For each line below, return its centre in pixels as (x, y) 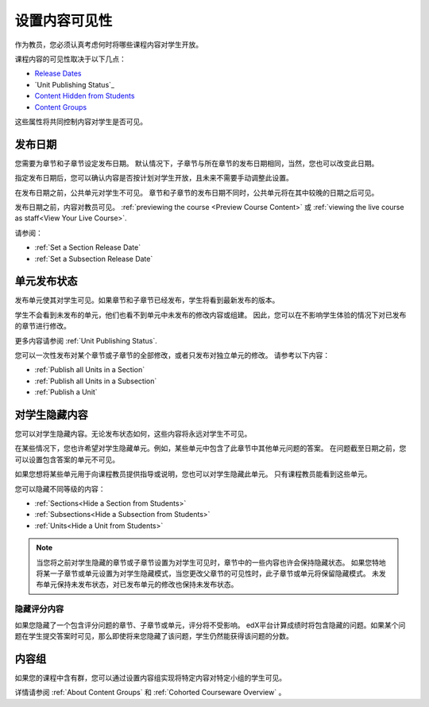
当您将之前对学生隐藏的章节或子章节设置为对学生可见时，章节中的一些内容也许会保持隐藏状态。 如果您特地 (211, 562)
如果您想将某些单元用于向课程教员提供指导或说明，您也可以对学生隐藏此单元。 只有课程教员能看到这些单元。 (193, 474)
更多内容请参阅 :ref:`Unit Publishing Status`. (86, 340)
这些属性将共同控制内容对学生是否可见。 (81, 121)
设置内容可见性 (64, 21)
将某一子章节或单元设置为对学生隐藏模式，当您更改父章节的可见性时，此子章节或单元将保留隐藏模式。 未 (207, 573)
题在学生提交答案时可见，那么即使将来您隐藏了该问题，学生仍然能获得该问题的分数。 (154, 635)
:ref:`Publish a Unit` (66, 392)
